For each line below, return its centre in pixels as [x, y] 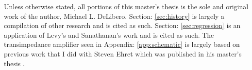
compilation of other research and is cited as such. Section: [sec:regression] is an [122, 25]
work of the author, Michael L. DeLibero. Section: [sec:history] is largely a [114, 16]
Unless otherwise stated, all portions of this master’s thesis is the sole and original [126, 6]
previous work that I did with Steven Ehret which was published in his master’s [123, 53]
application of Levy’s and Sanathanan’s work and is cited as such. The [109, 35]
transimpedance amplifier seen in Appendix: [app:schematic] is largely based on [122, 44]
